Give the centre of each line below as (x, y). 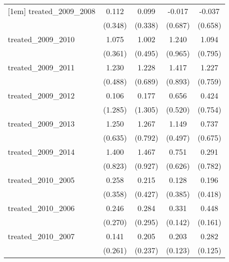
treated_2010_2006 (41, 208)
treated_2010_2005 (41, 180)
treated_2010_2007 (41, 236)
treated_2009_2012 (41, 95)
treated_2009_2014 (41, 152)
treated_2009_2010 (41, 39)
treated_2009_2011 (41, 67)
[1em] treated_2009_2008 (52, 11)
